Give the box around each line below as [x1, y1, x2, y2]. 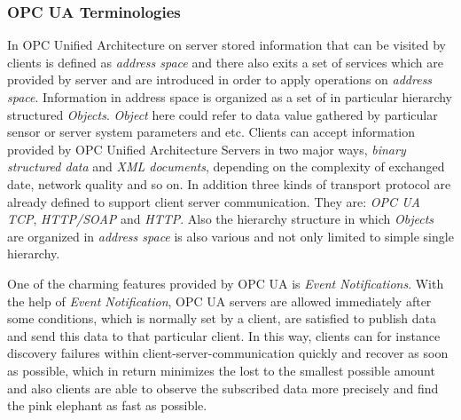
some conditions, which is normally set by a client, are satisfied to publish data [7, 309, 436, 328]
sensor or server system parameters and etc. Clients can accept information [7, 123, 416, 141]
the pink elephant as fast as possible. [7, 396, 207, 415]
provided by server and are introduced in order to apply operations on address [7, 70, 433, 89]
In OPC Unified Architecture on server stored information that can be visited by [7, 36, 446, 54]
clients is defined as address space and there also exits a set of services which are [7, 52, 443, 71]
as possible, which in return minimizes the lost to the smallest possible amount [7, 361, 435, 379]
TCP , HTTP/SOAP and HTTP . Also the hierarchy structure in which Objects [7, 210, 434, 228]
